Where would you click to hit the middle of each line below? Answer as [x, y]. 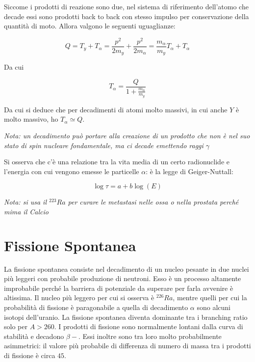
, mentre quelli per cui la [210, 297]
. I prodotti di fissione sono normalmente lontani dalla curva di [149, 326]
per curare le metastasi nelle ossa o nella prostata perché [153, 202]
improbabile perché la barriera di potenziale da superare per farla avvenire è [119, 288]
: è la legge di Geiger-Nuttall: [190, 171]
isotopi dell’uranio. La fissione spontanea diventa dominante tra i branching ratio [126, 317]
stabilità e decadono [34, 336]
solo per [16, 326]
